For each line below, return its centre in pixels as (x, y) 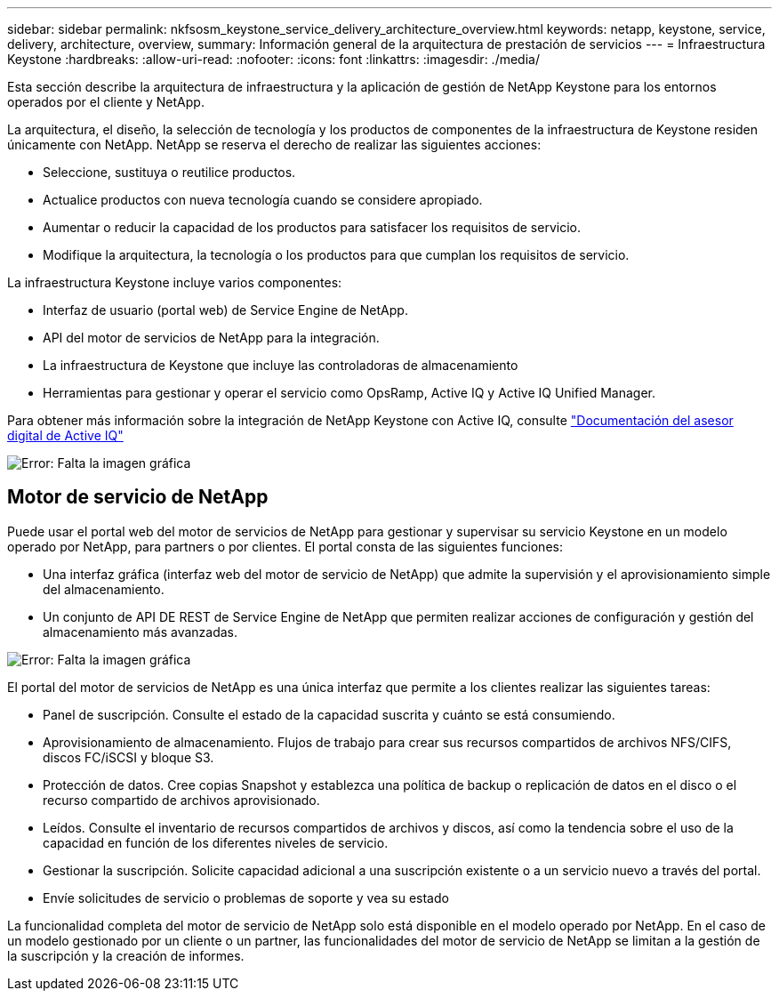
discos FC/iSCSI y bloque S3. (128, 757)
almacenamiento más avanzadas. (141, 632)
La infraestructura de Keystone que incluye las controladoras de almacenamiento (281, 365)
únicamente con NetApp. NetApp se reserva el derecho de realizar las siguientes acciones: (274, 145)
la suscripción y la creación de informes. (126, 955)
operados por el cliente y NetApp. (106, 102)
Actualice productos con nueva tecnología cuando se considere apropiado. (263, 200)
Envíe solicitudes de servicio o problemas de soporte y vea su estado (246, 897)
